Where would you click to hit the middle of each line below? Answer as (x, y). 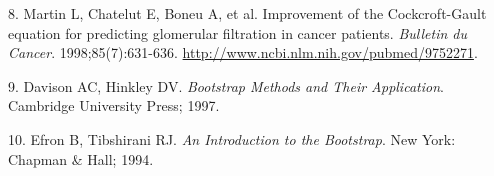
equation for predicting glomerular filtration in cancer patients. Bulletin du (237, 32)
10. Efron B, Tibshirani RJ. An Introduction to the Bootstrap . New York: (232, 138)
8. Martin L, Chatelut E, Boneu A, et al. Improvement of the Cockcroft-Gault (247, 13)
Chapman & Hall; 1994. (81, 158)
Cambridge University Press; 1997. (114, 105)
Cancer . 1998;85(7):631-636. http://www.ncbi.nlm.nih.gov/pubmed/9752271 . (243, 52)
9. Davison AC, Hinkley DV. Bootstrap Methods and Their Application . (226, 85)
